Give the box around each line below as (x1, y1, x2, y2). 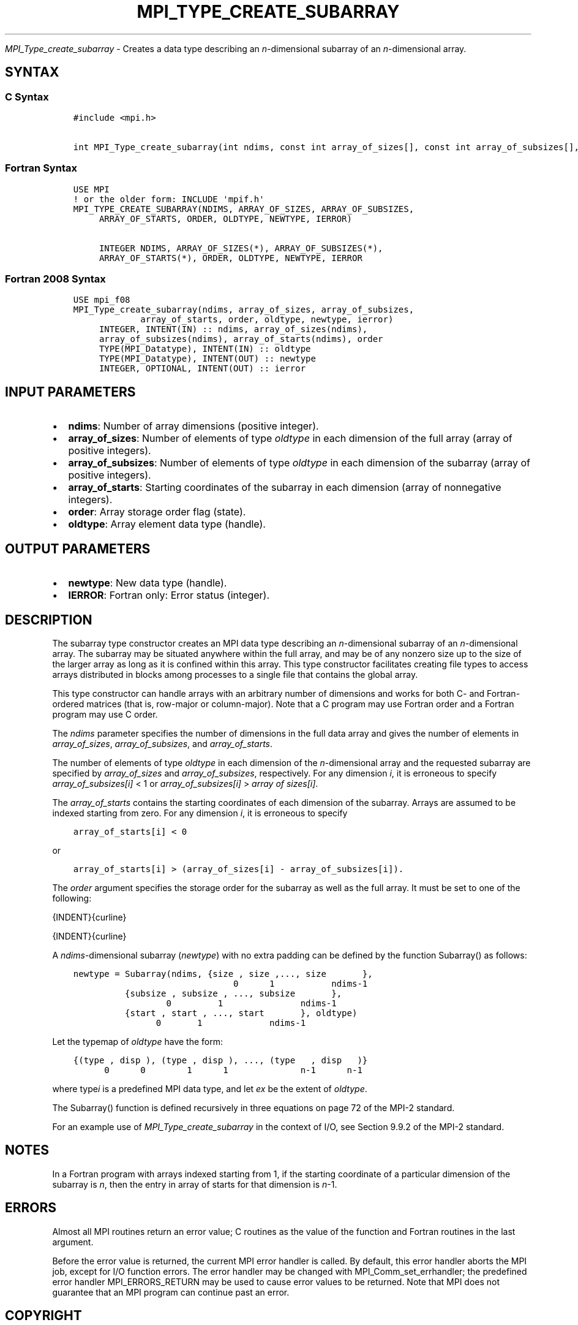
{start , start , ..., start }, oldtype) (125, 1008, 358, 1018)
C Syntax (5, 90, 49, 103)
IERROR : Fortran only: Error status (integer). (68, 589, 269, 602)
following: (52, 893, 92, 903)
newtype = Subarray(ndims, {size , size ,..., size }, (73, 969, 373, 979)
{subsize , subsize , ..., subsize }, (125, 989, 342, 998)
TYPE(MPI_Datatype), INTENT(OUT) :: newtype (99, 354, 316, 364)
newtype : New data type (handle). (68, 577, 227, 590)
